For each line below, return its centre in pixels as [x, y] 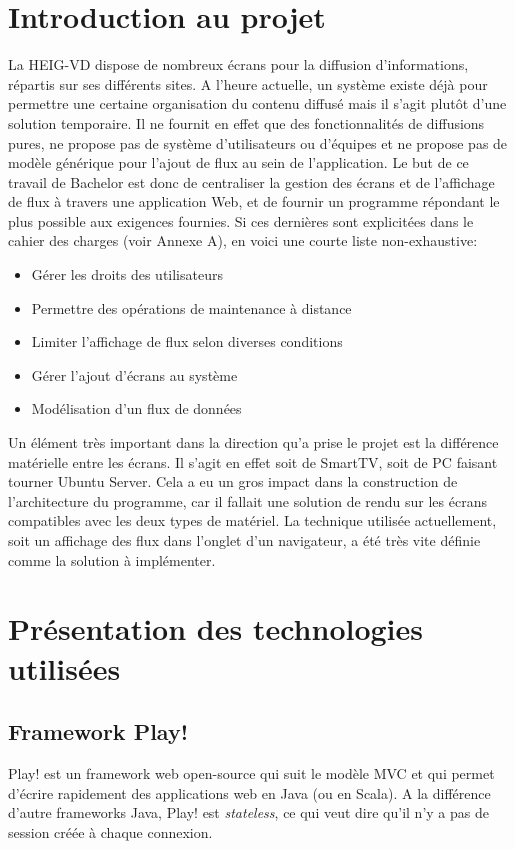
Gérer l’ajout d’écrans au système [134, 374]
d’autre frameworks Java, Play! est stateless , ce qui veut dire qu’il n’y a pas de [248, 812]
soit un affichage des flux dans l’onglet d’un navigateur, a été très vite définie [244, 540]
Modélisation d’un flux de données [136, 408]
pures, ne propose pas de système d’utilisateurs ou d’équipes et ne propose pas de [258, 142]
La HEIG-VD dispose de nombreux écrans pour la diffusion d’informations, [238, 64]
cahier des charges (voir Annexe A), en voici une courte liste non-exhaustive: [243, 240]
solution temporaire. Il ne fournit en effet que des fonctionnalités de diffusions [246, 122]
